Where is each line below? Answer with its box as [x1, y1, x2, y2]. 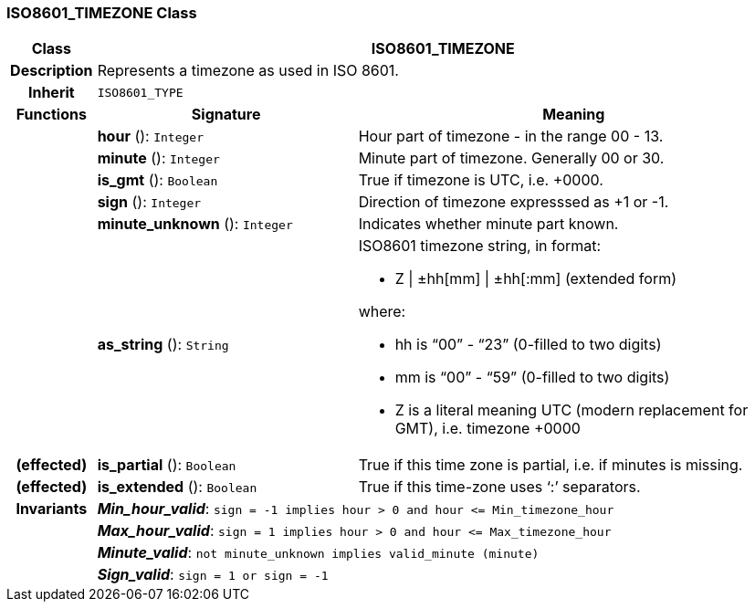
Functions [16, 105, 87, 124]
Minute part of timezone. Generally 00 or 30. [358, 149, 665, 168]
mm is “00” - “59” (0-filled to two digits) [394, 368, 670, 387]
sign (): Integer [97, 193, 202, 212]
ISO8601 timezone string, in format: [358, 236, 602, 256]
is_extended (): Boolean [97, 478, 257, 497]
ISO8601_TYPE [97, 85, 184, 100]
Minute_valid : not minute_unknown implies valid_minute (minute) [97, 543, 540, 562]
